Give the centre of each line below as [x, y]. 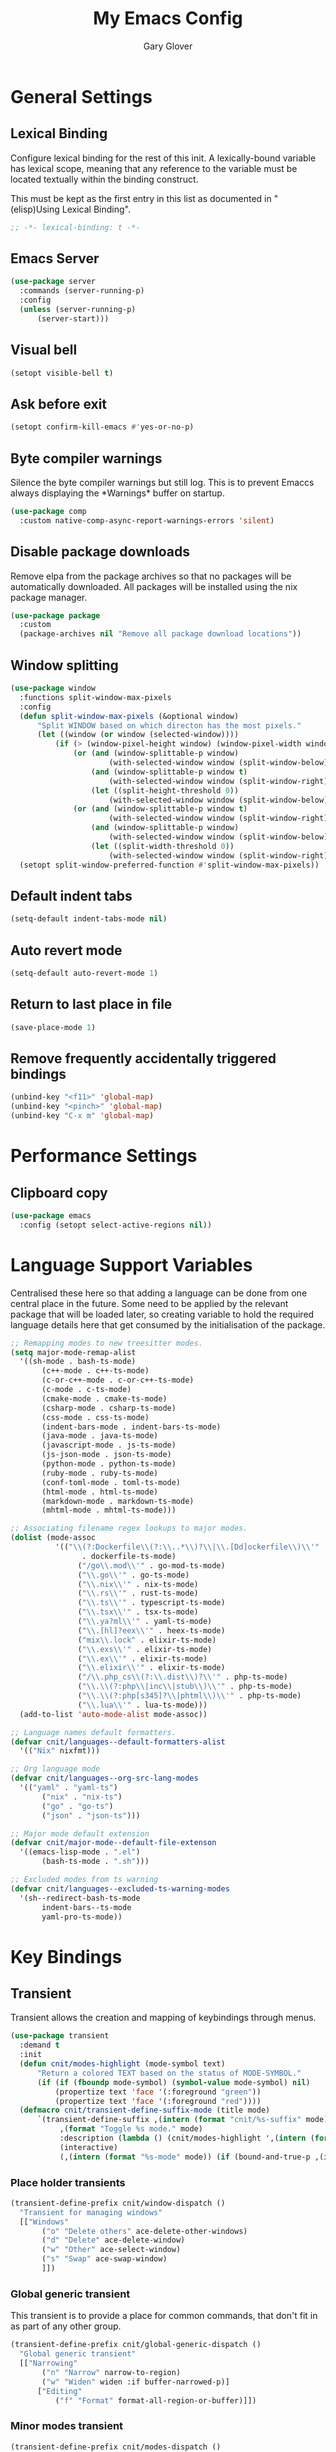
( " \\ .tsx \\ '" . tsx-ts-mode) [138, 1612]
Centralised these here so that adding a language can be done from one [159, 1293]
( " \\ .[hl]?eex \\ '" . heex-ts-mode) [151, 1630]
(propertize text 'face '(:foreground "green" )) [158, 2092]
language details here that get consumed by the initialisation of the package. [168, 1324]
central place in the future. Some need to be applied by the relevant [149, 1303]
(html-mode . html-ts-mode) [100, 1492]
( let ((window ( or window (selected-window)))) [138, 735]
